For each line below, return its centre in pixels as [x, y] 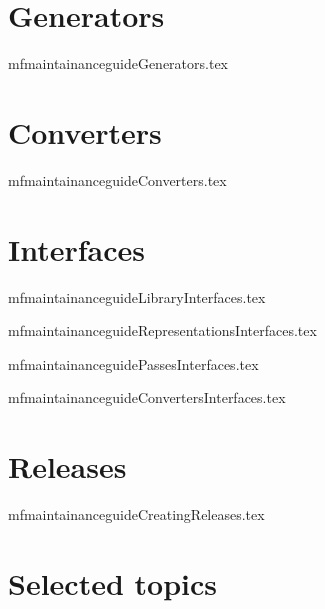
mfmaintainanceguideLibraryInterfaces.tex [137, 296]
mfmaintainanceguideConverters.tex [117, 179]
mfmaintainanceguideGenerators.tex [118, 63]
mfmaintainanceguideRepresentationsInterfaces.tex [162, 330]
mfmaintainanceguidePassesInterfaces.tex [133, 363]
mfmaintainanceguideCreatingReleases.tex [136, 514]
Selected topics [112, 582]
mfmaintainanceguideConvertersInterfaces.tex [147, 397]
